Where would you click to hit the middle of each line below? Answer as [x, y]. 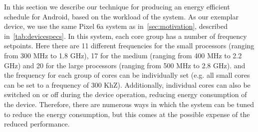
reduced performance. [37, 124]
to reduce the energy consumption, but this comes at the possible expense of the [127, 114]
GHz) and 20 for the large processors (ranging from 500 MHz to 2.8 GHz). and [125, 65]
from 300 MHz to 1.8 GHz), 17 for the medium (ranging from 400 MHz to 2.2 [123, 55]
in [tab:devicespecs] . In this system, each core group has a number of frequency [126, 36]
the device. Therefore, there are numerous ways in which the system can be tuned [129, 104]
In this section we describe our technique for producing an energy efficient [117, 6]
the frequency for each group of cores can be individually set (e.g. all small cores [127, 75]
